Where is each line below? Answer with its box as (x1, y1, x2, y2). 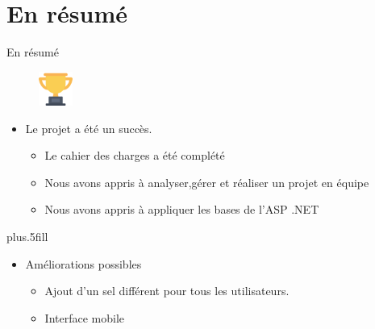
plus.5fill (6, 228, 48, 245)
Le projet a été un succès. (25, 119, 152, 136)
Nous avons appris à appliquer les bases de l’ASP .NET (44, 201, 319, 218)
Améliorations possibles (25, 255, 142, 272)
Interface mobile (44, 309, 125, 326)
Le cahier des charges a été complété (44, 147, 225, 164)
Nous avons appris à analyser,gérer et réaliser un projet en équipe (44, 173, 369, 190)
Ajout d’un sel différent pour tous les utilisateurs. (44, 282, 290, 299)
